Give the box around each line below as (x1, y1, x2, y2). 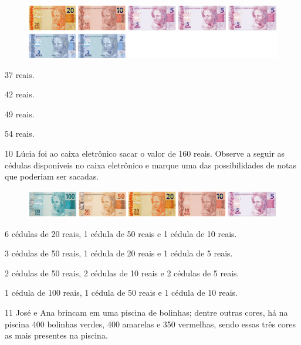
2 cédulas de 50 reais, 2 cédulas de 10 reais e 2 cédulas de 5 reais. (5, 266, 239, 279)
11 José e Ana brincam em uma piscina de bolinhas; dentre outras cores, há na (5, 306, 288, 318)
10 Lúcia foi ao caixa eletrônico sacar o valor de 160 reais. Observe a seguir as (5, 147, 285, 160)
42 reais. (5, 88, 35, 100)
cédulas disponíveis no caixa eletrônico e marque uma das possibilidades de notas (5, 158, 296, 171)
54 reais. (5, 127, 35, 140)
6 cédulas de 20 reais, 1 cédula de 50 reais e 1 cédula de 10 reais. (5, 227, 237, 239)
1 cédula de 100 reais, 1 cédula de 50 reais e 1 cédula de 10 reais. (5, 286, 238, 299)
